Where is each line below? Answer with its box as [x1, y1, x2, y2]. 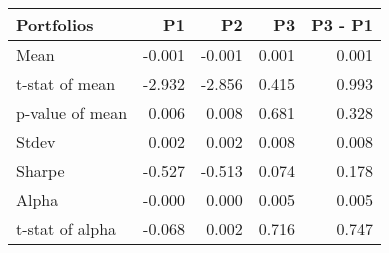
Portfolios [16, 13, 94, 36]
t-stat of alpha [16, 217, 117, 240]
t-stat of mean [16, 72, 116, 95]
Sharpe [16, 159, 65, 182]
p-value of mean [16, 101, 128, 124]
